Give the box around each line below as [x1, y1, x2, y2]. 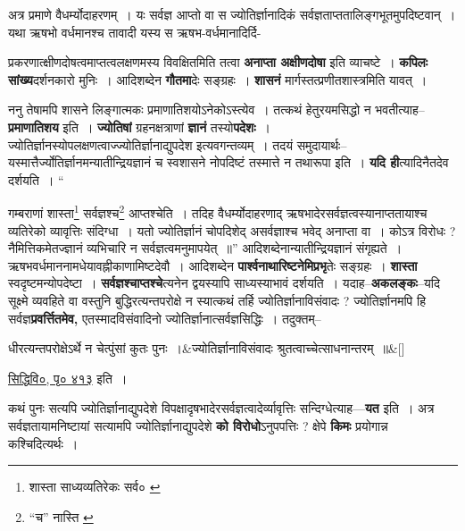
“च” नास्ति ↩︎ [29, 507, 94, 526]
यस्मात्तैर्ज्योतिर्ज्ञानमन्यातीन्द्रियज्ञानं [8, 153, 152, 172]
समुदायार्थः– [296, 135, 347, 154]
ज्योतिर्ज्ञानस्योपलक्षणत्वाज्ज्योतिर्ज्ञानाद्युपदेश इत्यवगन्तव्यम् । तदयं [8, 135, 294, 154]
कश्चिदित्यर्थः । [8, 434, 79, 452]
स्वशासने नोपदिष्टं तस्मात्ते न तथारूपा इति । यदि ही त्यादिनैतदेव [167, 153, 449, 172]
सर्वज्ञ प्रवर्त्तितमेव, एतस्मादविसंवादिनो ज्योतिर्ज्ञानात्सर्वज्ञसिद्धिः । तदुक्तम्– [8, 308, 321, 327]
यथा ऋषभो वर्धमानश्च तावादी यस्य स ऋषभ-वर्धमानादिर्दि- [8, 22, 262, 41]
